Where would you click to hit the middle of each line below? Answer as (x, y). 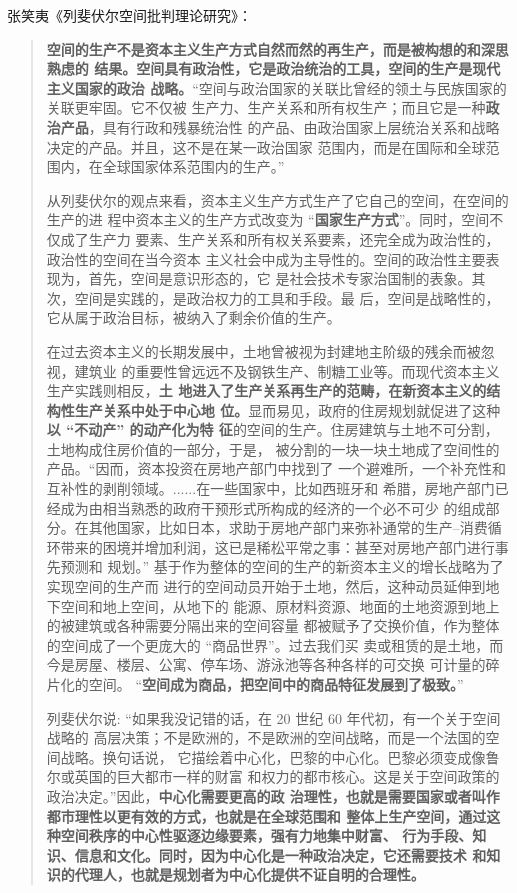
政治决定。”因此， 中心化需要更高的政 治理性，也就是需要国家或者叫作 (273, 795)
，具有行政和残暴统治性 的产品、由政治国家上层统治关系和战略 (294, 126)
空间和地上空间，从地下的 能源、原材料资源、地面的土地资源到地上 (280, 605)
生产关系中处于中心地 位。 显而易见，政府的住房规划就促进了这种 (287, 409)
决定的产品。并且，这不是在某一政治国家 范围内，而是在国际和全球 (266, 146)
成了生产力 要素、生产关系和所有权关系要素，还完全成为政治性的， (280, 238)
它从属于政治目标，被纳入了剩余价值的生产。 (193, 317)
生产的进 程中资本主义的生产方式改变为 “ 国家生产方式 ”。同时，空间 (268, 219)
